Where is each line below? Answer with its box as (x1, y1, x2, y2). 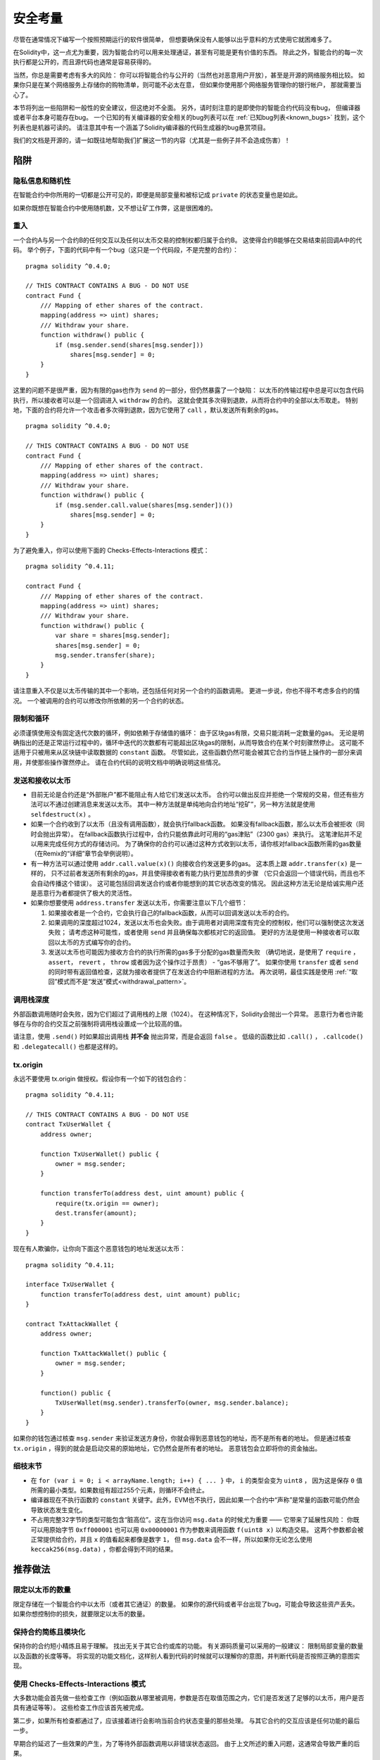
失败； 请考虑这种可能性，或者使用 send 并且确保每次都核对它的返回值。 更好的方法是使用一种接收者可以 (48, 928, 354, 936)
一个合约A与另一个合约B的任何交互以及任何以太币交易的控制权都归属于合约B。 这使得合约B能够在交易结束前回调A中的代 (13, 236, 362, 244)
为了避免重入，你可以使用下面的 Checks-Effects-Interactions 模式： (13, 546, 210, 555)
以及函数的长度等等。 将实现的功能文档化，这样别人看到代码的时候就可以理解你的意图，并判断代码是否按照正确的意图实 (13, 1652, 360, 1660)
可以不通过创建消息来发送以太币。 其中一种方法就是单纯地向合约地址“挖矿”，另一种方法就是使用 (36, 800, 316, 809)
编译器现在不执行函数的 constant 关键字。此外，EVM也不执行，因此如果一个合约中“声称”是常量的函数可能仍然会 (30, 1496, 360, 1504)
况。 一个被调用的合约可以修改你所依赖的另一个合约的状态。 (13, 696, 188, 705)
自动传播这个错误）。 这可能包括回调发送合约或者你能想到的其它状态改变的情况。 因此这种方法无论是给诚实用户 (36, 879, 358, 887)
